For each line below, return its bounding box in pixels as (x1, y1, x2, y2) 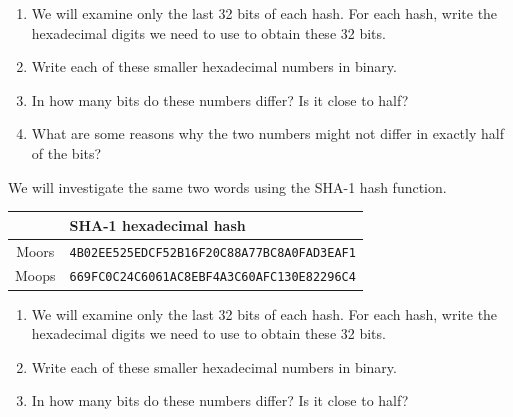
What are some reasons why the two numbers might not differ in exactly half (31, 123, 504, 144)
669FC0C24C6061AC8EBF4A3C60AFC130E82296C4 (69, 270, 356, 285)
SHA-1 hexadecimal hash (69, 214, 246, 235)
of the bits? (31, 142, 102, 163)
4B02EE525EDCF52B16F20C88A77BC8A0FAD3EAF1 (69, 245, 356, 260)
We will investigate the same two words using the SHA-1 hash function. (8, 176, 447, 197)
